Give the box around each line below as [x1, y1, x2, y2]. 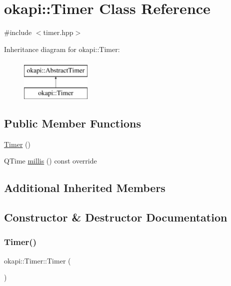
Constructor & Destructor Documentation [4, 209, 227, 225]
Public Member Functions [4, 115, 141, 130]
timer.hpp [43, 27, 73, 37]
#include [4, 27, 32, 37]
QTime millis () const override [4, 155, 97, 166]
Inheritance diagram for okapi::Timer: [4, 43, 120, 54]
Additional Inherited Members [4, 180, 165, 195]
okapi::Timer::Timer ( [4, 255, 71, 265]
